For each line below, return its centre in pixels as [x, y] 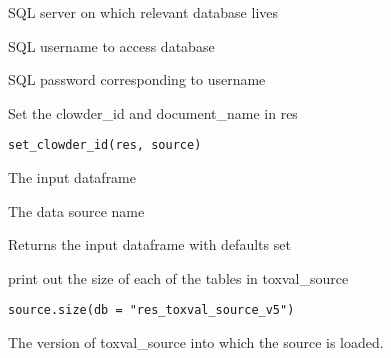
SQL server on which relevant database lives [143, 12]
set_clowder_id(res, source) [105, 145]
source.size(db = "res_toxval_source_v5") [151, 310]
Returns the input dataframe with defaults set [149, 244]
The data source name [76, 210]
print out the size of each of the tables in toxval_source [178, 277]
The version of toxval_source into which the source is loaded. [196, 342]
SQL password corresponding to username [137, 79]
